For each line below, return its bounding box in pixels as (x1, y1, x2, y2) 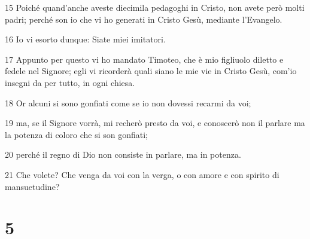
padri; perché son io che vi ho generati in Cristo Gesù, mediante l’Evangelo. (5, 13, 282, 25)
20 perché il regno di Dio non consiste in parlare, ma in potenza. (5, 148, 241, 161)
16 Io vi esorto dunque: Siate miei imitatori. (5, 33, 166, 45)
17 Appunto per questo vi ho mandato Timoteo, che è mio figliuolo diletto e (5, 53, 284, 65)
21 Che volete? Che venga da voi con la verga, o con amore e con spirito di (5, 168, 279, 180)
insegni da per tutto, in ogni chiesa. (5, 76, 135, 88)
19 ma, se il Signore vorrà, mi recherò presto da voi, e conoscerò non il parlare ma (5, 117, 305, 129)
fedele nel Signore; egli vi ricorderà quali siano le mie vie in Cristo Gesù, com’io (5, 65, 297, 77)
